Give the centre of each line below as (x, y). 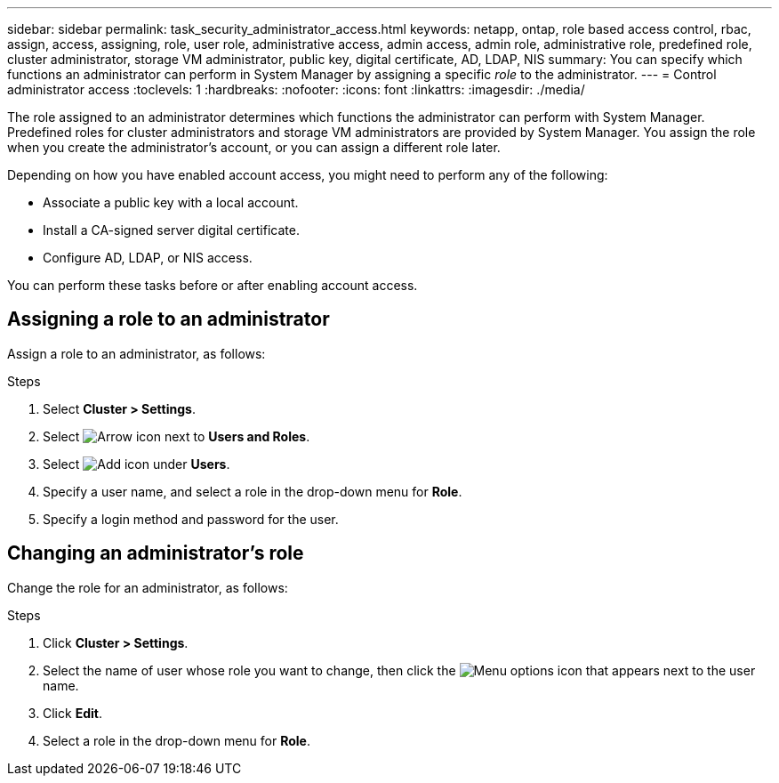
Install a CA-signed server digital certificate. (171, 230)
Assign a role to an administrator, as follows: (137, 353)
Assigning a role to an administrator (169, 319)
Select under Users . (137, 464)
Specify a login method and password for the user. (191, 519)
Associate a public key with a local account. (171, 202)
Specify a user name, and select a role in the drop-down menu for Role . (253, 491)
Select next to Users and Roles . (177, 436)
